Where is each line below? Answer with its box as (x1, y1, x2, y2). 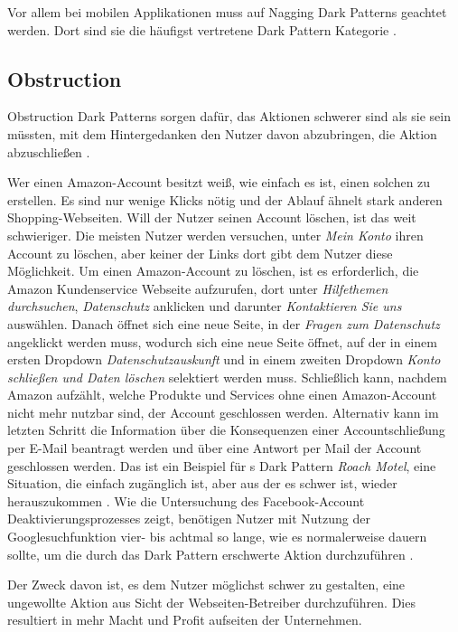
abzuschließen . (7, 142, 90, 161)
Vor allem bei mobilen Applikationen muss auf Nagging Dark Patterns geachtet (7, 3, 447, 21)
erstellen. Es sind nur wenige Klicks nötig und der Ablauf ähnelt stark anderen (7, 190, 443, 209)
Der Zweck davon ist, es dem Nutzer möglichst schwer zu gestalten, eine (7, 575, 406, 594)
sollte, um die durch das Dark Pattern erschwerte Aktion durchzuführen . (7, 544, 414, 563)
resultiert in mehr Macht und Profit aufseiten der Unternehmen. (7, 610, 362, 629)
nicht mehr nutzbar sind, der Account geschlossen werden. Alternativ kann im (7, 402, 439, 421)
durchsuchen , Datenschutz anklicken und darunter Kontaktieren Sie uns (7, 297, 402, 316)
